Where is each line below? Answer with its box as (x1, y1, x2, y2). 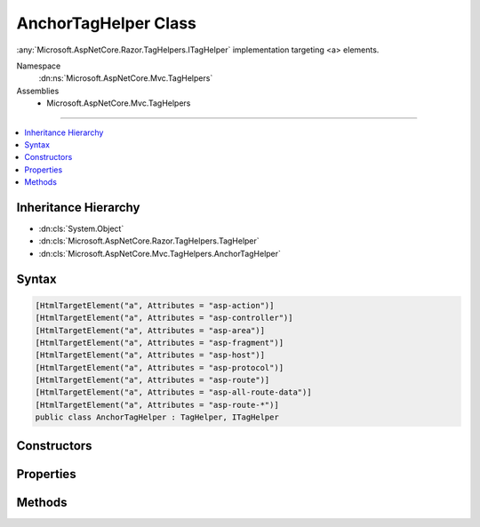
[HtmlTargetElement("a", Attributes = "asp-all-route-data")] (35, 387, 312, 397)
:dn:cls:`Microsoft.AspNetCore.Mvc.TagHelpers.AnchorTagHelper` (38, 248, 282, 259)
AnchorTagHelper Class (16, 13, 197, 33)
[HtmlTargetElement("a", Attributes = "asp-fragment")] (35, 338, 284, 347)
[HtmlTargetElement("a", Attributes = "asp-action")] (35, 300, 275, 310)
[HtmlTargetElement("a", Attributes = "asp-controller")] (35, 313, 293, 323)
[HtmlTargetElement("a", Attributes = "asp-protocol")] (35, 363, 284, 372)
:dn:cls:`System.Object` (38, 223, 124, 234)
